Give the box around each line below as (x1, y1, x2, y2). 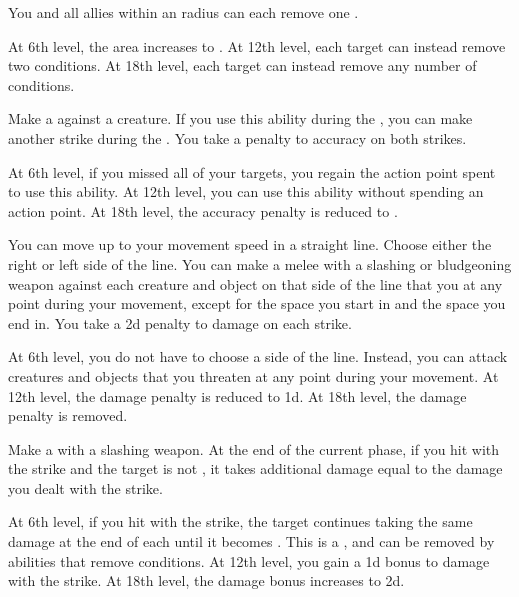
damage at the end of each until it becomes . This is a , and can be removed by (8, 531, 495, 552)
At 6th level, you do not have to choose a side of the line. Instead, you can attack (8, 346, 508, 367)
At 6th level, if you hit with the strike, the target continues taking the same (8, 511, 473, 532)
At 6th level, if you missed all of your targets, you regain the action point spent (8, 161, 496, 182)
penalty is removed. (8, 405, 128, 426)
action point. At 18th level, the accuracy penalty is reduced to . (8, 200, 398, 221)
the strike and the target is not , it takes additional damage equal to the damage (8, 458, 503, 479)
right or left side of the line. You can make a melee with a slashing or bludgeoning (8, 253, 512, 274)
